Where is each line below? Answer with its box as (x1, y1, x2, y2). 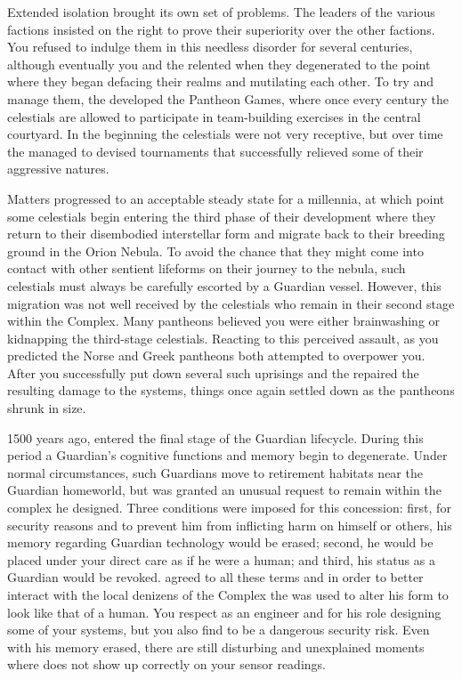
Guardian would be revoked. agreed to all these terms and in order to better (7, 568, 424, 586)
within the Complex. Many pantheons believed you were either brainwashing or (7, 311, 441, 330)
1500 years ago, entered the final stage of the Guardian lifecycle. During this (7, 428, 424, 447)
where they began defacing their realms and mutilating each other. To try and (7, 72, 434, 91)
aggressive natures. (7, 159, 109, 178)
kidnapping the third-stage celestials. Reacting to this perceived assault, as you (7, 328, 439, 347)
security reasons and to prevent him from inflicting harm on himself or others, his (7, 515, 452, 534)
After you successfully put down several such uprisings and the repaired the (7, 363, 419, 382)
